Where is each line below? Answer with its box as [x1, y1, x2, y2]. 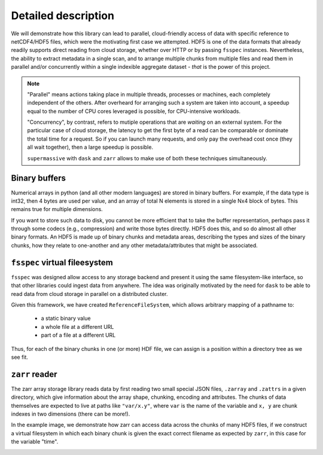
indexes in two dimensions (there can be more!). [11, 410, 130, 417]
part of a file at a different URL [41, 332, 116, 339]
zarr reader [11, 369, 57, 379]
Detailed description [11, 9, 115, 22]
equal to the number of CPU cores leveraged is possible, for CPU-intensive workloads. [27, 108, 240, 115]
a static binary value [41, 314, 91, 322]
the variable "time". [11, 438, 59, 445]
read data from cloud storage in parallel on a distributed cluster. [11, 290, 168, 297]
